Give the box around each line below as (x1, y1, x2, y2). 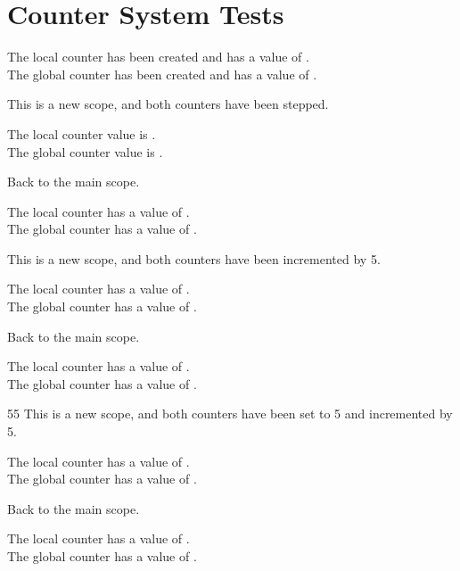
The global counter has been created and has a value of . (7, 64, 317, 83)
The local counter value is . (7, 124, 156, 143)
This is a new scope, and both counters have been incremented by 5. (7, 249, 381, 268)
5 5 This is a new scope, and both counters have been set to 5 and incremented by (7, 404, 453, 423)
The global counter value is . (7, 142, 163, 161)
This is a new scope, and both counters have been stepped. (7, 95, 329, 113)
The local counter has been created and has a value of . (7, 47, 309, 66)
